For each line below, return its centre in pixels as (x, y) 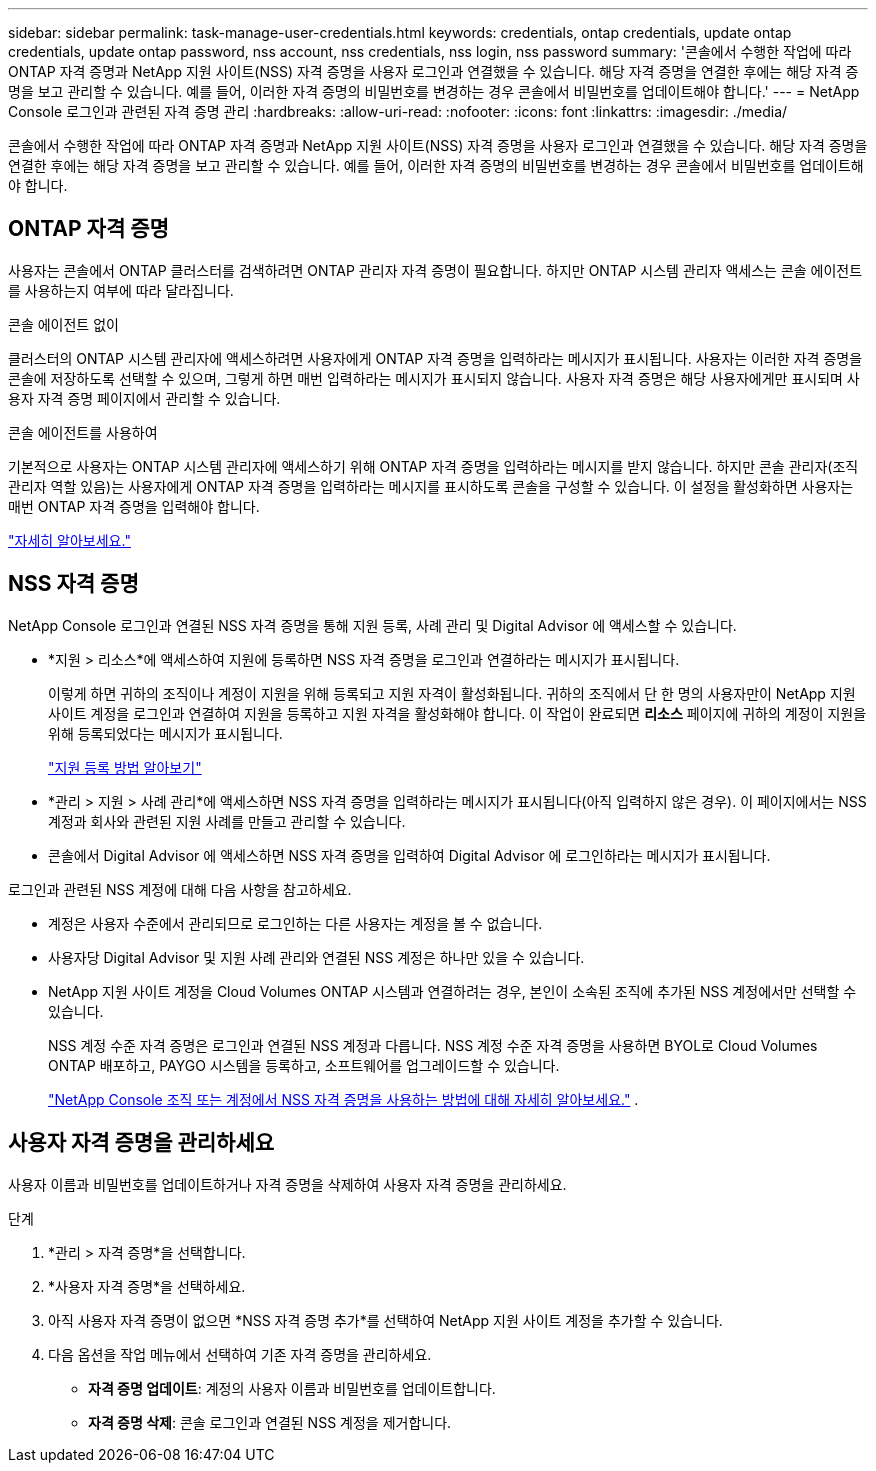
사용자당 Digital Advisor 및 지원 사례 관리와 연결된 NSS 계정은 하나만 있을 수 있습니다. (316, 957)
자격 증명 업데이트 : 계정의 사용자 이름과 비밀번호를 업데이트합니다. (292, 1388)
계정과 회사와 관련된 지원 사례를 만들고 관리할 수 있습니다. (227, 821)
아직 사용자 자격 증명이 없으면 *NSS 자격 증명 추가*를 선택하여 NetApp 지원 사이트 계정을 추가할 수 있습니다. (385, 1320)
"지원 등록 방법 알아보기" (125, 767)
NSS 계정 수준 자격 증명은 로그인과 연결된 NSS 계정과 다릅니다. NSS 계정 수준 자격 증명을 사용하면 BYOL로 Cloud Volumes (433, 1045)
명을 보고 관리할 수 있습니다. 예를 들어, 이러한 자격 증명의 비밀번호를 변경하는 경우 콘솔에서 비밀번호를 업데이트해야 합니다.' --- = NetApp (434, 91)
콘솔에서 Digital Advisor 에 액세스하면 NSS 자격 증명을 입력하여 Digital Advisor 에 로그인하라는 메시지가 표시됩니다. (409, 855)
